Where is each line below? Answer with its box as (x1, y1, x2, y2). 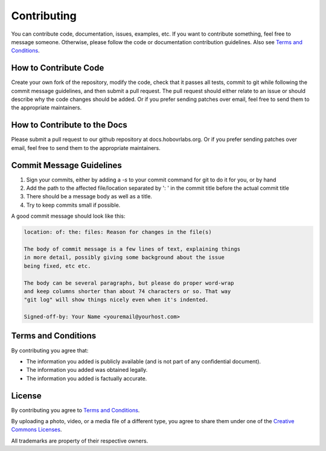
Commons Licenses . (11, 426, 62, 433)
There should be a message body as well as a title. (26, 193, 152, 200)
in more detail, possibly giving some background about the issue (24, 254, 225, 261)
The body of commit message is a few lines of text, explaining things (24, 245, 241, 252)
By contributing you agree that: (11, 346, 89, 354)
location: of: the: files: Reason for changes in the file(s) (24, 229, 212, 236)
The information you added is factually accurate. (26, 375, 147, 382)
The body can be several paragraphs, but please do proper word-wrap (24, 279, 234, 287)
